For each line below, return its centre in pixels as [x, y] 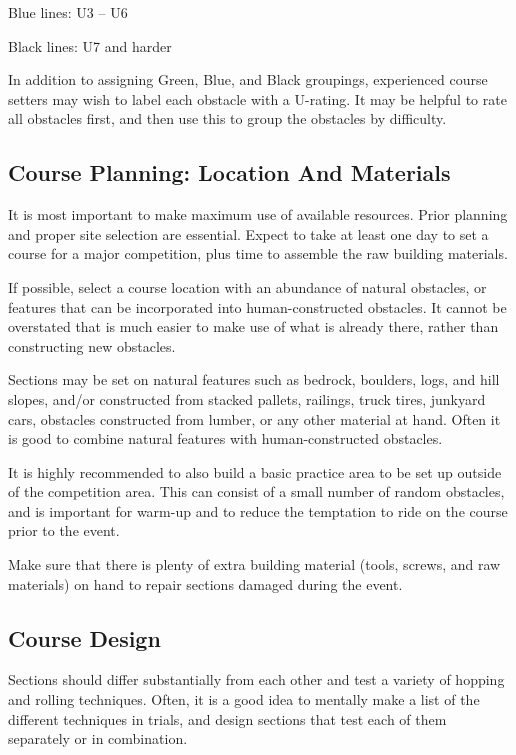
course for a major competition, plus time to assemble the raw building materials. [258, 253]
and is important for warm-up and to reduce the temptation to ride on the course [258, 510]
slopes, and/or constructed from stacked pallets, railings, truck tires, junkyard [247, 398]
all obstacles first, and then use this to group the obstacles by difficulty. [227, 118]
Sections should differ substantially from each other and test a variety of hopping [256, 679]
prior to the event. [64, 530]
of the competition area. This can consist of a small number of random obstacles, [256, 491]
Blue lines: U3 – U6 [68, 12]
